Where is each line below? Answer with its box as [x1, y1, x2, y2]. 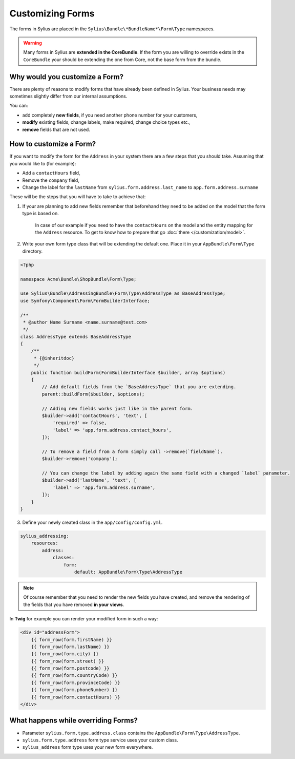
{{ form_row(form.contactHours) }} [31, 694, 120, 700]
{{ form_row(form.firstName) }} [31, 637, 113, 642]
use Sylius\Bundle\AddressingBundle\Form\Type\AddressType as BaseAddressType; [20, 291, 226, 296]
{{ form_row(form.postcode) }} [31, 666, 110, 671]
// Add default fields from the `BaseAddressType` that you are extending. [41, 384, 237, 390]
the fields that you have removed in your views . [23, 601, 124, 608]
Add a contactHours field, [22, 170, 80, 176]
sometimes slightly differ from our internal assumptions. [9, 93, 128, 100]
